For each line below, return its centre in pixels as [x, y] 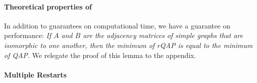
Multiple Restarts [35, 74]
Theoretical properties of [48, 6]
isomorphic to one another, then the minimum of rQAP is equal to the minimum [128, 45]
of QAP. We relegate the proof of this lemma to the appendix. [100, 55]
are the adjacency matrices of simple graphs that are [163, 35]
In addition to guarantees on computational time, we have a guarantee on [117, 25]
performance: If [28, 35]
